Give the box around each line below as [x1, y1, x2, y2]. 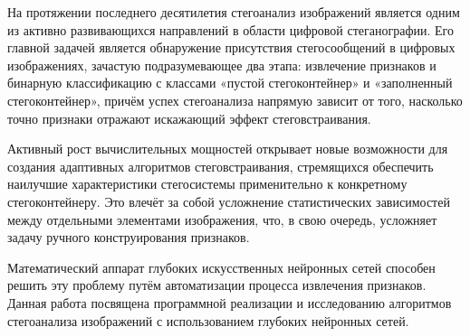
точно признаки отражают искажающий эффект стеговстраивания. [7, 108, 371, 127]
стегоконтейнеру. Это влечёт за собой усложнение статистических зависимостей [7, 191, 450, 210]
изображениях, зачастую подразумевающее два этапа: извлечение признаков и [7, 55, 436, 74]
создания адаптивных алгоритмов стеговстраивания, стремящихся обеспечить [7, 156, 434, 175]
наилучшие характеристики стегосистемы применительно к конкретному [7, 174, 408, 193]
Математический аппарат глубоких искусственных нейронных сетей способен [7, 257, 436, 276]
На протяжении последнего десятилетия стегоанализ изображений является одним [7, 3, 460, 21]
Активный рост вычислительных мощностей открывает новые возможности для [7, 139, 448, 158]
